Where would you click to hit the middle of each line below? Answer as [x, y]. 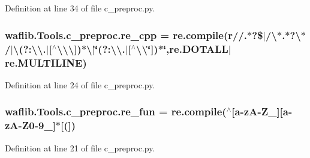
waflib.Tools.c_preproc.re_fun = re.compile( [116, 111]
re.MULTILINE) [46, 62]
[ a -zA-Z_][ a [260, 111]
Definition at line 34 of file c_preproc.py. [80, 8]
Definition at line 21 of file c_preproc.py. [80, 147]
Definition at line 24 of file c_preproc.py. [80, 84]
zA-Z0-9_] [30, 125]
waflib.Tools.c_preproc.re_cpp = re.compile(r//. [126, 35]
